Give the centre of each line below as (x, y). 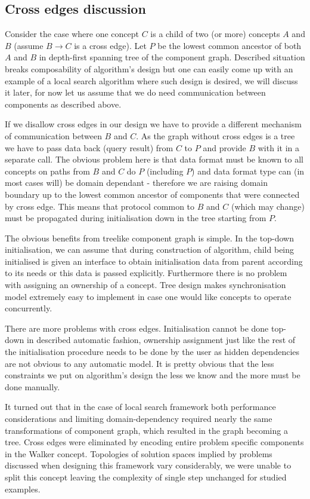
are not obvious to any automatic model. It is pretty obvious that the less (139, 363)
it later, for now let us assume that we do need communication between (135, 92)
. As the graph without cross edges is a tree (216, 135)
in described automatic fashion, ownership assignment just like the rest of (161, 340)
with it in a (278, 147)
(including (165, 171)
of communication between (53, 135)
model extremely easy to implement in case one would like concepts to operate (148, 296)
